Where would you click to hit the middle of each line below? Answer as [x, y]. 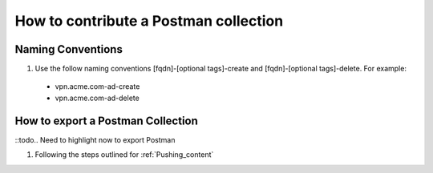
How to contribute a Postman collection [149, 21]
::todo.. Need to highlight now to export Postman [95, 139]
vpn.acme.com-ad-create [97, 86]
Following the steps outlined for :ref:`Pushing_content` [124, 155]
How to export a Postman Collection [106, 121]
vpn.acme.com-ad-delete [97, 98]
